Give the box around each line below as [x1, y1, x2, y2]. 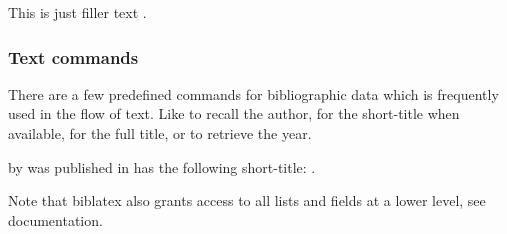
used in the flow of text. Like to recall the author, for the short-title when [8, 103, 460, 124]
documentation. [8, 209, 103, 230]
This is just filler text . [8, 2, 147, 22]
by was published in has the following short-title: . [8, 156, 316, 177]
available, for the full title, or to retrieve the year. [8, 123, 312, 143]
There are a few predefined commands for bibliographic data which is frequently [8, 83, 499, 104]
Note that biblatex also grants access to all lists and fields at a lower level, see [8, 190, 486, 211]
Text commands [8, 44, 139, 69]
